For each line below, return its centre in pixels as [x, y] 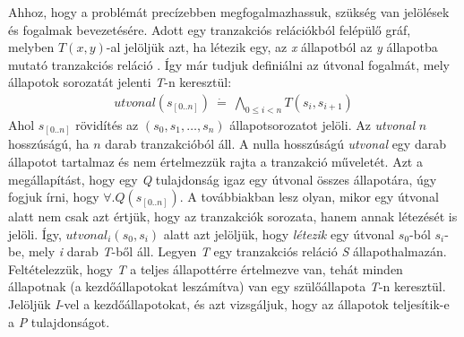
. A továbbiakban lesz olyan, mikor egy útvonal [309, 197]
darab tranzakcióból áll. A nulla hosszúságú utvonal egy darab [275, 144]
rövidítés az [107, 124]
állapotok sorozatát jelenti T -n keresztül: [120, 82]
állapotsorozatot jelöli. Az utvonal [322, 124]
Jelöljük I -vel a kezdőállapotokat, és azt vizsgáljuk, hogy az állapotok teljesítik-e [229, 304]
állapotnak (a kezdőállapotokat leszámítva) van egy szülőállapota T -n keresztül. [227, 286]
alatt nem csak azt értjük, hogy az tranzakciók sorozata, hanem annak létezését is [233, 216]
